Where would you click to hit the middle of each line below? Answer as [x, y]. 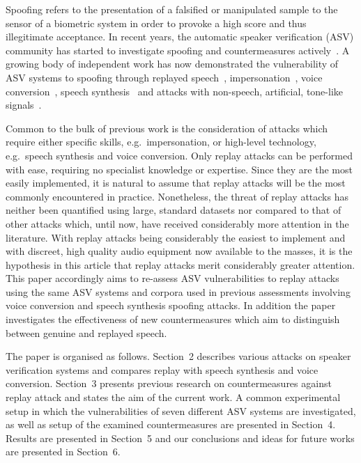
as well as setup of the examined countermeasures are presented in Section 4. [171, 424]
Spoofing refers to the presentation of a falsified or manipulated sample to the [172, 9]
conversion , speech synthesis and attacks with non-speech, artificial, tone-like [174, 91]
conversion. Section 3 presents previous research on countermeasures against [169, 383]
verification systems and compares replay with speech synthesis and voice [162, 369]
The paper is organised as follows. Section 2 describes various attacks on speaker [178, 356]
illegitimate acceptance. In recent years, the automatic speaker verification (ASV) [180, 37]
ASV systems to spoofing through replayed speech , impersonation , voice [164, 77]
